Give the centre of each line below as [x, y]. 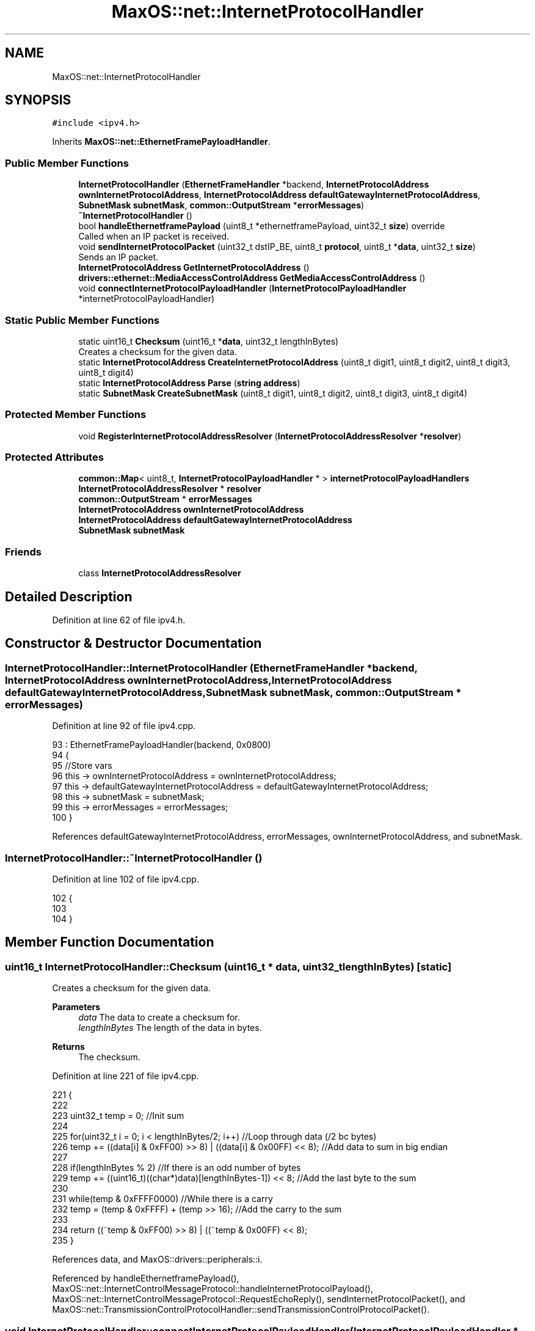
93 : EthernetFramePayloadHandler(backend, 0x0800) [162, 745]
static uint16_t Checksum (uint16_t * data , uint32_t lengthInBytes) [209, 341]
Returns [68, 1047]
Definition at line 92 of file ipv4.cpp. [124, 726]
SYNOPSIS [38, 100]
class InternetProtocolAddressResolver [160, 573]
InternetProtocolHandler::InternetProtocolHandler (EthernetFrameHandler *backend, [211, 668]
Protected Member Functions [76, 415]
